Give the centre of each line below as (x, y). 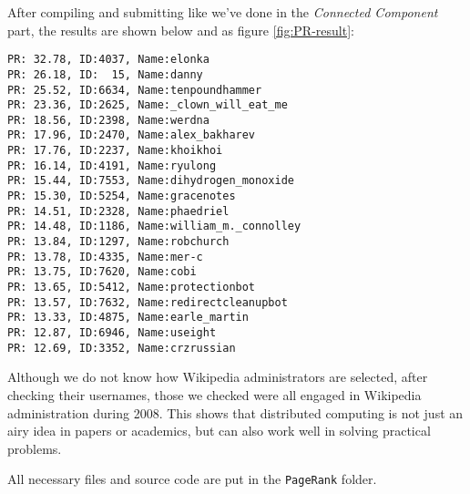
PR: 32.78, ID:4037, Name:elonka (108, 60)
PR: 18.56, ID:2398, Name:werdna (108, 120)
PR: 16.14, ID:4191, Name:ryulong (112, 165)
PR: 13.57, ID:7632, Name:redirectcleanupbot (148, 302)
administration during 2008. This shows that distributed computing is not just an (235, 412)
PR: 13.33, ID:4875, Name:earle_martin (128, 318)
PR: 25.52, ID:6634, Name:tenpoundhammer (135, 90)
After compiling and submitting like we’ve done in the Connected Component (223, 12)
